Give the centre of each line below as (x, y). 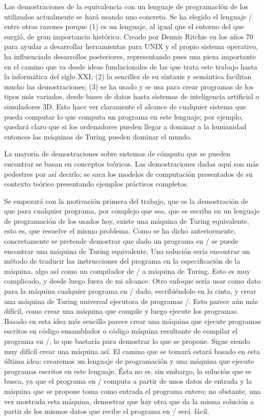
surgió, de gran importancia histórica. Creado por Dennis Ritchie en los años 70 (129, 36)
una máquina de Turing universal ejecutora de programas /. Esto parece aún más (131, 301)
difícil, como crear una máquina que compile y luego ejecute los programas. (122, 311)
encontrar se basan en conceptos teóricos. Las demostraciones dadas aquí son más (131, 163)
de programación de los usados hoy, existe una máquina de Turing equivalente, (127, 220)
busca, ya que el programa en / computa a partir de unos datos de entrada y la (128, 381)
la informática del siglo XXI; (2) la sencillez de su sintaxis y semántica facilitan (128, 76)
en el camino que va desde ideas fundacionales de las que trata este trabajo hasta (131, 66)
